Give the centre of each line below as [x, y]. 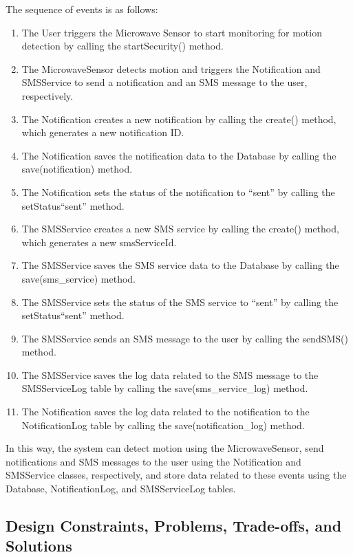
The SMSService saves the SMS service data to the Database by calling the [180, 265]
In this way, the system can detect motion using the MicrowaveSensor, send [165, 448]
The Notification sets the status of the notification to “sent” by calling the [178, 192]
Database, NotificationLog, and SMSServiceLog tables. [121, 489]
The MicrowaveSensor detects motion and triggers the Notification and [171, 68]
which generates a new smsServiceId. [99, 242]
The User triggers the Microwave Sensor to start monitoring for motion [172, 32]
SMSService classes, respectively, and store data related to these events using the [176, 475]
